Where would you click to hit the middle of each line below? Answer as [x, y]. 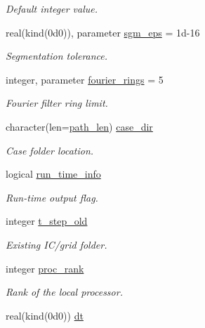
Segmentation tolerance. [57, 56]
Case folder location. [50, 150]
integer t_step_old [47, 221]
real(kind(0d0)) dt [45, 315]
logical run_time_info [53, 174]
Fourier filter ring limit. [57, 103]
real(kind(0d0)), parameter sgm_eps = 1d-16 [103, 32]
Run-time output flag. [52, 197]
